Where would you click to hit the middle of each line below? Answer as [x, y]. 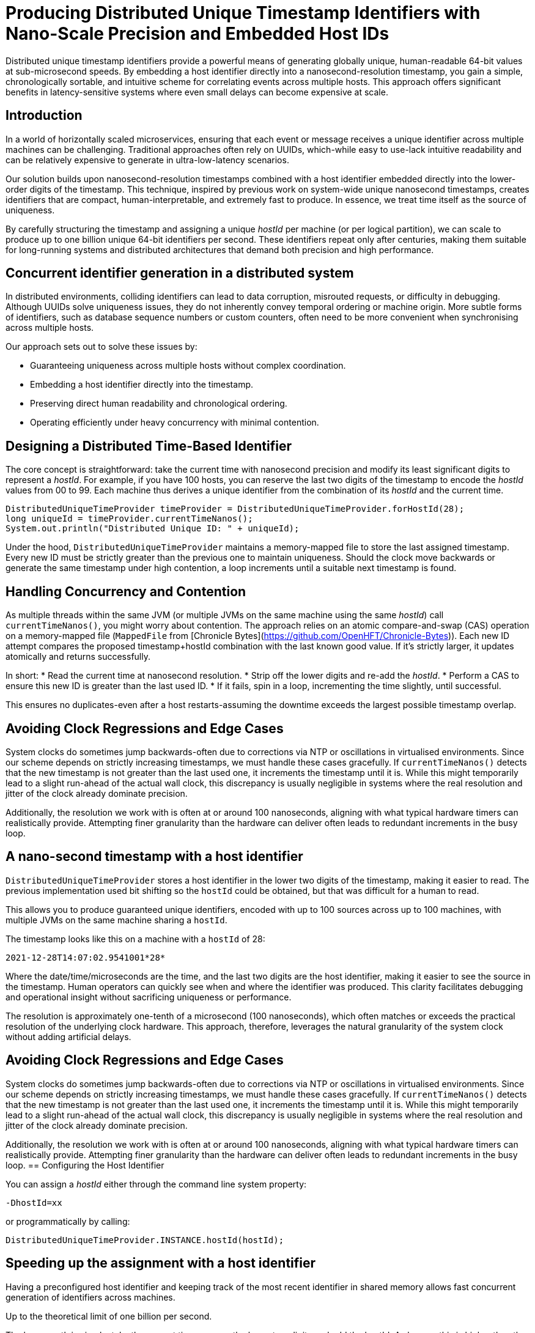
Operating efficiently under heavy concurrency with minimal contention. [175, 423]
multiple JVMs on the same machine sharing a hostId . [116, 920]
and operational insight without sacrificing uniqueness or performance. [149, 997]
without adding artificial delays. [68, 1036]
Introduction [44, 116]
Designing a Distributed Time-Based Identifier [149, 446]
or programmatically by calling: [68, 1221]
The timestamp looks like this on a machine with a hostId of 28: [135, 939]
